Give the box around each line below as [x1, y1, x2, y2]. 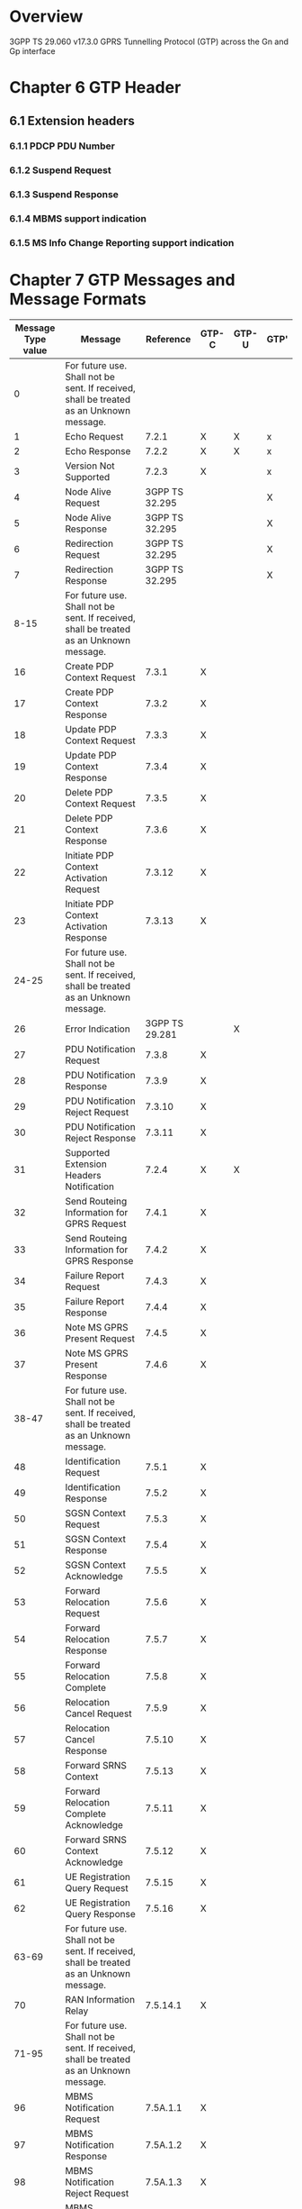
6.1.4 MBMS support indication [9, 213, 147, 225]
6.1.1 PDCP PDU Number [9, 140, 115, 152]
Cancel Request [65, 1707, 132, 1720]
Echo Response [65, 445, 131, 458]
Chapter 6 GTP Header [9, 77, 182, 98]
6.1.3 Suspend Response [9, 188, 120, 201]
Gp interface [9, 45, 56, 56]
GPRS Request [65, 1218, 127, 1231]
